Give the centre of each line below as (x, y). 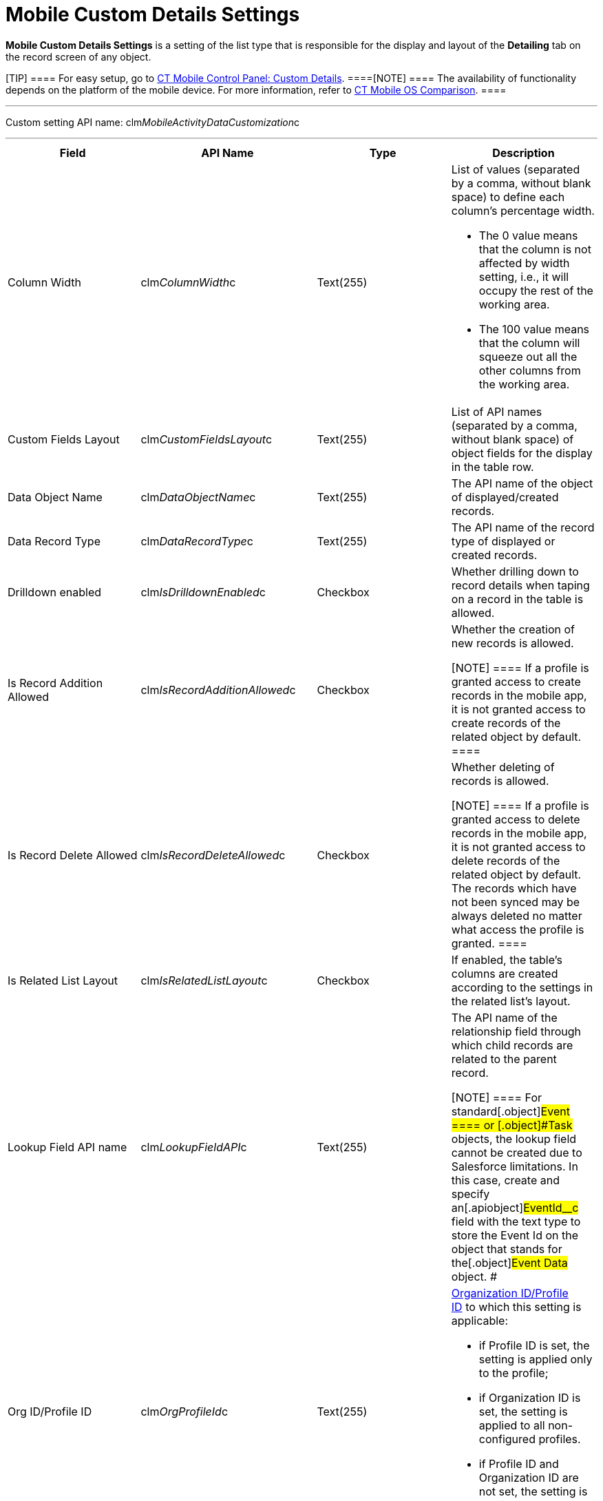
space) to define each (508, 197)
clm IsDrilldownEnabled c (203, 592)
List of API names (497, 411)
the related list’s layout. (511, 1001)
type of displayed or (503, 541)
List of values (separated (516, 169)
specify (470, 1194)
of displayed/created (505, 497)
